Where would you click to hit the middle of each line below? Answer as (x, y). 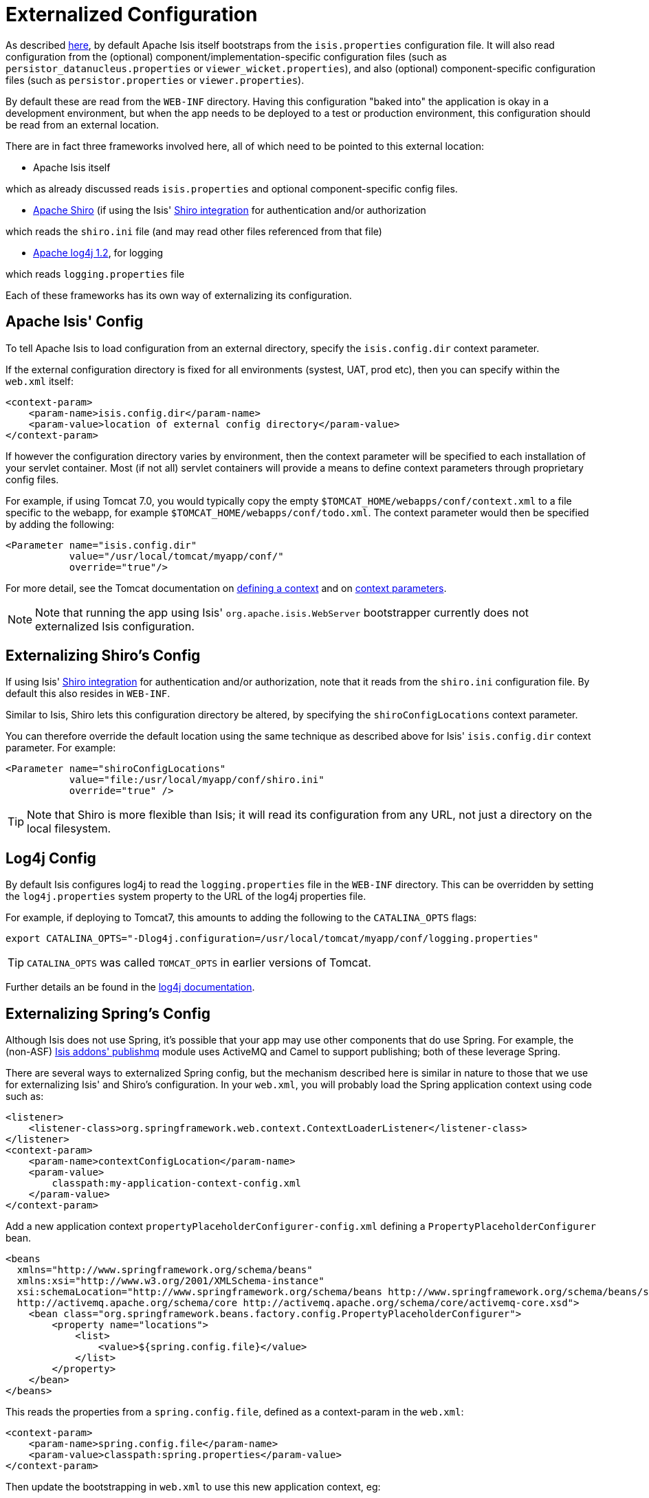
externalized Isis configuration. (115, 626)
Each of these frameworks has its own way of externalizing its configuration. (179, 295)
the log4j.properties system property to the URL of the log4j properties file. (186, 896)
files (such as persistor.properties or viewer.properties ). (155, 80)
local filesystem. (69, 829)
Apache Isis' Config (75, 322)
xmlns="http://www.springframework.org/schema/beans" (165, 1270)
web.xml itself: (40, 381)
